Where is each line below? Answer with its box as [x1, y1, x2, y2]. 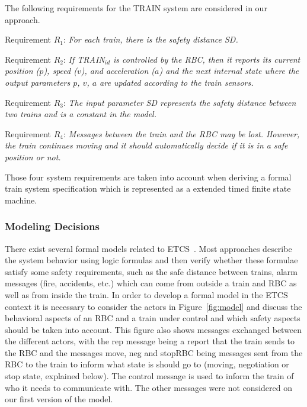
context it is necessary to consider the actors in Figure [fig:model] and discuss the [5, 300, 302, 312]
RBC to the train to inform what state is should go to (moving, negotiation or [5, 358, 289, 370]
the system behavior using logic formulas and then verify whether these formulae [5, 254, 298, 266]
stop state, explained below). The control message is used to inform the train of [5, 370, 294, 382]
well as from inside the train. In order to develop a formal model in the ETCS [5, 288, 288, 301]
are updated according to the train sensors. [100, 76, 254, 88]
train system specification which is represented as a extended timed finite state [5, 182, 291, 195]
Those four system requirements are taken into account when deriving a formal [5, 170, 292, 183]
